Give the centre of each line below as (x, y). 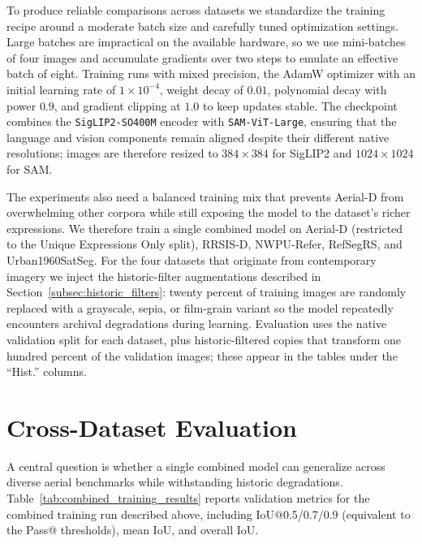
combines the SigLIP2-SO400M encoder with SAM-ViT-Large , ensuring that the (202, 121)
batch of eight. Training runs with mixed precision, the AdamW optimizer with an (211, 73)
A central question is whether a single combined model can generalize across (196, 466)
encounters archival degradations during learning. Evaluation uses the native (197, 324)
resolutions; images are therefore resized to (112, 153)
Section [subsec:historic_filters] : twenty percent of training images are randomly (207, 292)
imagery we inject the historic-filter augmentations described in (164, 276)
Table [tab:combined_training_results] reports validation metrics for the (188, 498)
